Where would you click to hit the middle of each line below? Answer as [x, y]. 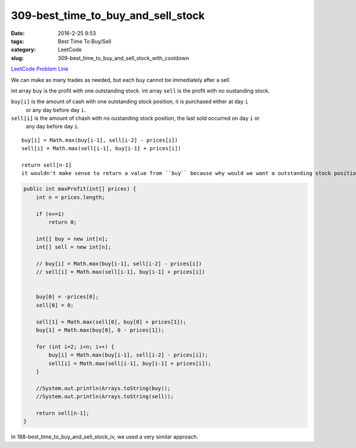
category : [23, 50]
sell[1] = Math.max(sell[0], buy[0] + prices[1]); [111, 322]
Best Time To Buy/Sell [85, 41]
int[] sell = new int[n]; [74, 247]
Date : [18, 33]
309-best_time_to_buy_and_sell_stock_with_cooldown [123, 58]
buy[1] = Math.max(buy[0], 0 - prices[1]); [100, 330]
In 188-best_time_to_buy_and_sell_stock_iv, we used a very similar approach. [105, 437]
